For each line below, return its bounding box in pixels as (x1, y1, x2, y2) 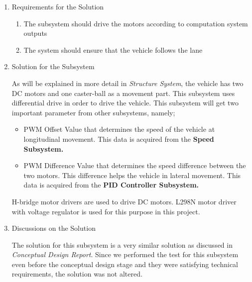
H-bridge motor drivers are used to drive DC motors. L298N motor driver (11, 196, 237, 206)
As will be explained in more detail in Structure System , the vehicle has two (11, 78, 244, 88)
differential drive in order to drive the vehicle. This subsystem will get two (11, 97, 239, 108)
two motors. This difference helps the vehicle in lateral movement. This (23, 170, 241, 180)
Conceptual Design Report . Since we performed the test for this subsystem (11, 249, 239, 260)
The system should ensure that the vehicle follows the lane (23, 44, 203, 55)
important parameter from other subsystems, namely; (11, 107, 175, 117)
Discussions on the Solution (11, 223, 96, 233)
